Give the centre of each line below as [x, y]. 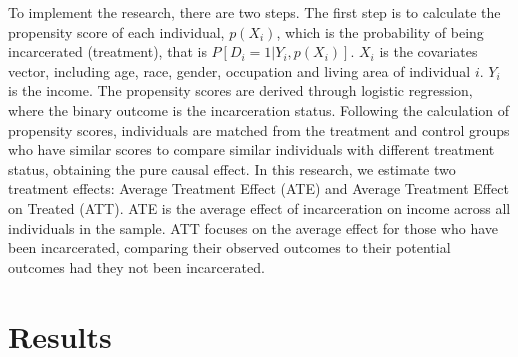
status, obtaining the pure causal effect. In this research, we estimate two [232, 168]
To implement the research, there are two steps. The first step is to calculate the [254, 12]
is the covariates [428, 51]
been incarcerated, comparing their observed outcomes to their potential [229, 247]
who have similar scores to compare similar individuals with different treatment [251, 149]
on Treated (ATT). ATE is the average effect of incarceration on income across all [259, 207]
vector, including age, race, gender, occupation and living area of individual [239, 70]
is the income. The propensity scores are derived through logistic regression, [240, 90]
